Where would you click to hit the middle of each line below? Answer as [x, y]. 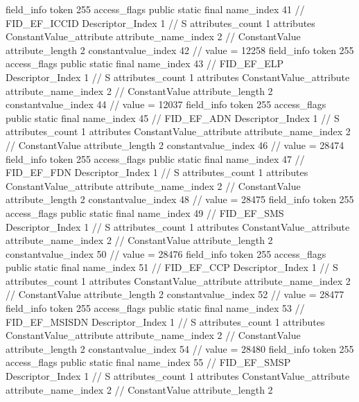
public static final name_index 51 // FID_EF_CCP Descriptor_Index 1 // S [172, 267]
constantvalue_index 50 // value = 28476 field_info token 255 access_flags [166, 253]
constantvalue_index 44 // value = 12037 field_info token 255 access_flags [166, 104]
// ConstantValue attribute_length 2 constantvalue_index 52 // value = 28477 [175, 294]
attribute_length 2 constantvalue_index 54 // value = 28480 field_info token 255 [180, 348]
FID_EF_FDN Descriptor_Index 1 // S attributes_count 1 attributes [157, 172]
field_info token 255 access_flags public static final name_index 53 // [155, 308]
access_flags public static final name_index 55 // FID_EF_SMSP [148, 362]
